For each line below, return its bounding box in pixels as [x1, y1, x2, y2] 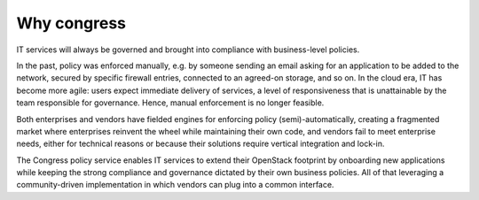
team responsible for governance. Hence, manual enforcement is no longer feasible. [16, 97, 325, 108]
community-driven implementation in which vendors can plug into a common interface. [16, 180, 334, 190]
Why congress [16, 13, 127, 33]
